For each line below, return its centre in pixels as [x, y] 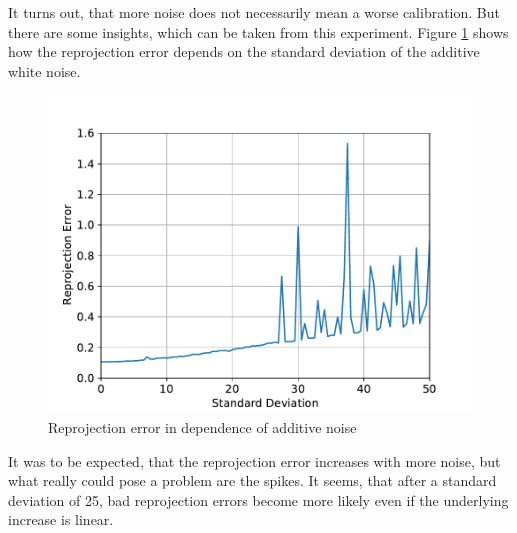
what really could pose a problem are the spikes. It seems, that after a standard [252, 480]
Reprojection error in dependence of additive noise [202, 426]
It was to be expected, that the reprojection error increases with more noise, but [254, 460]
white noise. [44, 70]
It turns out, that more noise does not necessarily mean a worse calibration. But [254, 12]
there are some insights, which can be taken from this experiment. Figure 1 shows [258, 31]
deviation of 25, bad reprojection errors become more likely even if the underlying [258, 499]
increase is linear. [61, 519]
